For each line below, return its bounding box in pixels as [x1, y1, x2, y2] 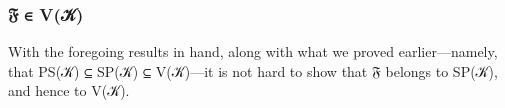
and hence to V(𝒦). [8, 80, 130, 101]
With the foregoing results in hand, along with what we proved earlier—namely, [8, 41, 498, 62]
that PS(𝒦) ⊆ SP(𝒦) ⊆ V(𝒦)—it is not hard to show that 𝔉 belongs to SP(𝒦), [8, 60, 498, 81]
